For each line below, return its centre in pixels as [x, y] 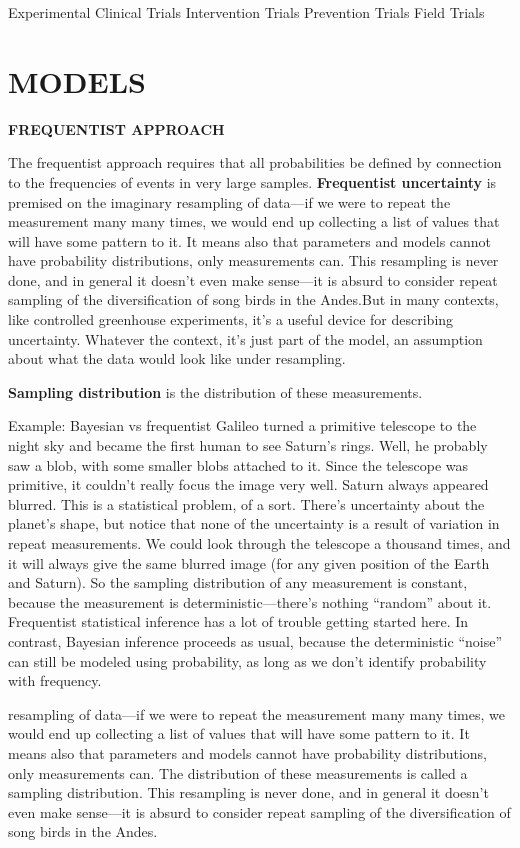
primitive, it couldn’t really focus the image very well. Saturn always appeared [248, 484]
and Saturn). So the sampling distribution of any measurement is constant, [238, 582]
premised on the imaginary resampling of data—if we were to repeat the [229, 201]
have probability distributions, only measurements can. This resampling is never [253, 260]
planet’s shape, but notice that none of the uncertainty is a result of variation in [254, 523]
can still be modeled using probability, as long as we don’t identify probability [247, 660]
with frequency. [55, 680]
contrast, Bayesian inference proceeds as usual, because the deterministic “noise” [255, 640]
